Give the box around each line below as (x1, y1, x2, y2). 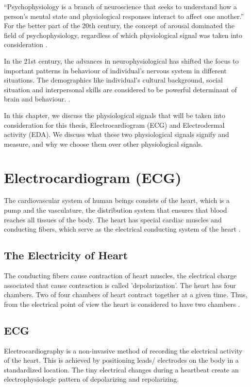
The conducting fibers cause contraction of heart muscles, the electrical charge (4, 270, 237, 281)
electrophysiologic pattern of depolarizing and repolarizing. (4, 374, 179, 384)
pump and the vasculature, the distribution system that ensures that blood (4, 205, 227, 215)
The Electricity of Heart (4, 248, 128, 263)
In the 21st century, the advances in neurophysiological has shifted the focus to (4, 55, 239, 66)
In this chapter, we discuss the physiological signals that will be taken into (4, 110, 225, 120)
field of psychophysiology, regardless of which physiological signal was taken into (4, 30, 243, 40)
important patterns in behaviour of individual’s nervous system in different (4, 65, 227, 75)
